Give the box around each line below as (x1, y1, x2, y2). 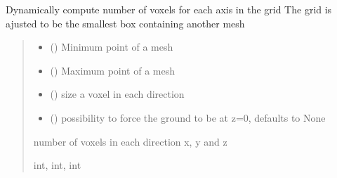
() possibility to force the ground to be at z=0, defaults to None (50, 110, 326, 125)
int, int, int (33, 158, 81, 172)
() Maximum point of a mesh (50, 63, 176, 77)
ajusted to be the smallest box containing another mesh (6, 15, 245, 30)
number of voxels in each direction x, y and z (33, 134, 227, 148)
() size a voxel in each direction (50, 87, 185, 101)
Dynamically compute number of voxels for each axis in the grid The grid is (6, 2, 332, 16)
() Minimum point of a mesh (50, 39, 173, 54)
